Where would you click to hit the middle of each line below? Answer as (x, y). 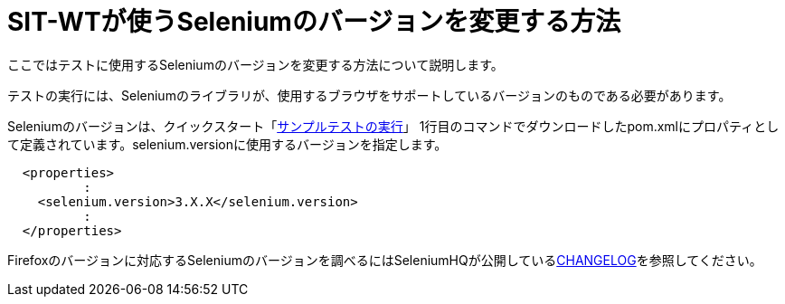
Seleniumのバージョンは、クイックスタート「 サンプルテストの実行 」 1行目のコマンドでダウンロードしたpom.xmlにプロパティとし (393, 126)
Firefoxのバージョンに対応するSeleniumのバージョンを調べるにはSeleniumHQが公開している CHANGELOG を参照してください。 (385, 260)
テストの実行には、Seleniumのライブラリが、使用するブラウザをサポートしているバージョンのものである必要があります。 (369, 95)
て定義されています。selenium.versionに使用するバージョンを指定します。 (227, 144)
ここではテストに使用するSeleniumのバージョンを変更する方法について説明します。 (255, 64)
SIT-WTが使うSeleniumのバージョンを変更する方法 (314, 22)
